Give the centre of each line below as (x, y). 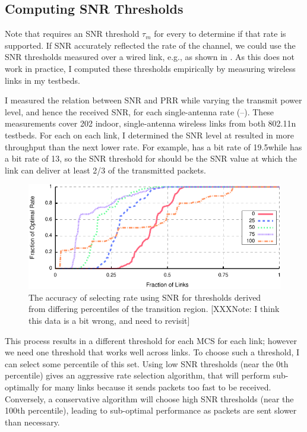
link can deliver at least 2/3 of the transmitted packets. (106, 170)
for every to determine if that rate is (220, 34)
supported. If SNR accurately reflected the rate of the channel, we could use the (150, 45)
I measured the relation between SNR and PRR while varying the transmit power (153, 100)
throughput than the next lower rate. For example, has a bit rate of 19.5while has (153, 146)
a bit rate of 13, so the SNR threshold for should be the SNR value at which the (151, 158)
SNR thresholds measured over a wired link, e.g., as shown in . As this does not (150, 57)
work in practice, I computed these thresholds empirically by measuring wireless (150, 68)
